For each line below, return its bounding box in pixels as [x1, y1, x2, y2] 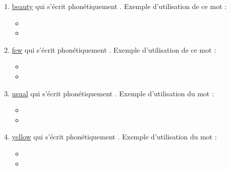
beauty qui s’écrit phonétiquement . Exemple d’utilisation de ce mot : [12, 1, 227, 11]
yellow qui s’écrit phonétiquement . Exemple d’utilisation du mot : [12, 131, 217, 142]
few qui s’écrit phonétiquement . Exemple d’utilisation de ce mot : [12, 44, 216, 55]
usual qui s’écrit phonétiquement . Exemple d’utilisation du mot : [12, 88, 214, 98]
